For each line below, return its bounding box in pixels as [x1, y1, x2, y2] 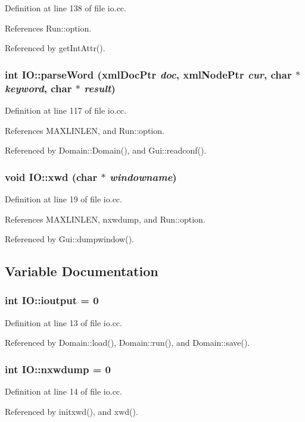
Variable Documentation [5, 262, 158, 280]
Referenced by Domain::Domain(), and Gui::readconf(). [5, 144, 207, 157]
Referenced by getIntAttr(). [5, 42, 105, 54]
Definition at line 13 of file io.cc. [5, 316, 122, 329]
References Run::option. [5, 21, 92, 34]
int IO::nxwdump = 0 [5, 361, 111, 376]
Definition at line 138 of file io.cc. [5, 2, 126, 14]
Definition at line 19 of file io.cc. [5, 192, 122, 205]
